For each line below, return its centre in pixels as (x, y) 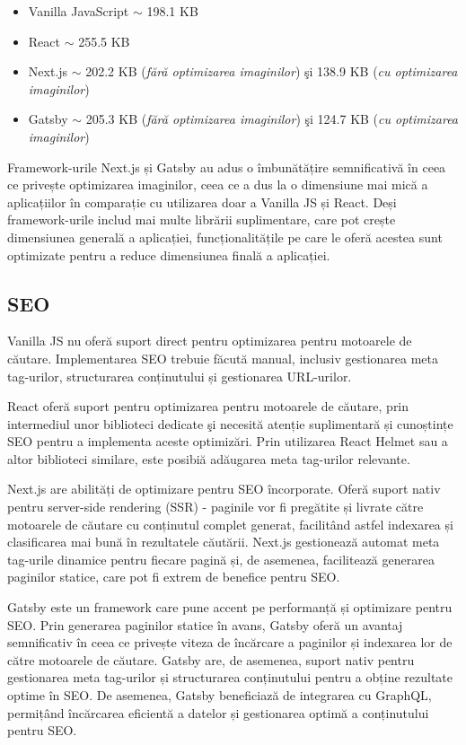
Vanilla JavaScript (79, 11)
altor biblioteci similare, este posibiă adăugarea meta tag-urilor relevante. (209, 458)
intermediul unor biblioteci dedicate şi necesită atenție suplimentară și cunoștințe (230, 423)
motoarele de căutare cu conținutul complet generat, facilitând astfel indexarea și (230, 524)
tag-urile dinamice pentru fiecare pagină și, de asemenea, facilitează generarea (221, 559)
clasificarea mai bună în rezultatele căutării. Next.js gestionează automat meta (224, 542)
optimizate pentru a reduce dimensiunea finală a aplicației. (169, 254)
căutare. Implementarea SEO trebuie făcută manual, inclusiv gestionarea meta (223, 358)
